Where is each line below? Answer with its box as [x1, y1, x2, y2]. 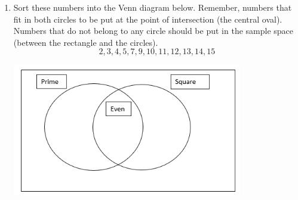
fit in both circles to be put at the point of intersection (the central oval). [13, 12, 282, 25]
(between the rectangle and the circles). [13, 36, 158, 48]
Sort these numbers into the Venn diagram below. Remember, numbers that [13, 1, 292, 13]
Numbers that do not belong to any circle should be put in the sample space [13, 24, 294, 37]
